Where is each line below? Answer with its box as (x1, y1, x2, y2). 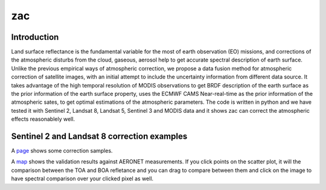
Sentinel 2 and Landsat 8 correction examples (11, 131, 188, 141)
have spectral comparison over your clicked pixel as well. (11, 175, 154, 182)
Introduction (11, 32, 59, 42)
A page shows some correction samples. (11, 147, 113, 154)
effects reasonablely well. (11, 115, 75, 123)
